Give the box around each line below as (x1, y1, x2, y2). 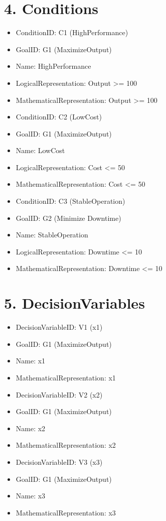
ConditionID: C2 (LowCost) (16, 111, 102, 122)
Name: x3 (16, 490, 46, 501)
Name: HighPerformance (16, 61, 91, 71)
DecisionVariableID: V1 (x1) (16, 322, 103, 332)
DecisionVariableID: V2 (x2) (16, 389, 103, 400)
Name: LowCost (16, 145, 65, 156)
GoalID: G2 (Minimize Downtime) (16, 212, 121, 223)
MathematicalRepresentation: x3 (16, 507, 116, 517)
